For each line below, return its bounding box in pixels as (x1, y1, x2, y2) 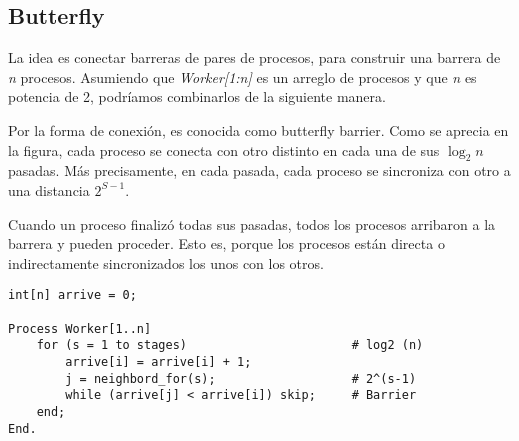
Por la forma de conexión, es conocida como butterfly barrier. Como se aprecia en (8, 119, 509, 140)
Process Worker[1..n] (8, 321, 152, 336)
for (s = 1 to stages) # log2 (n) (36, 338, 424, 353)
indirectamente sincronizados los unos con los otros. (8, 252, 324, 273)
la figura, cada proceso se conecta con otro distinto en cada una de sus (8, 139, 440, 160)
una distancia (8, 179, 90, 200)
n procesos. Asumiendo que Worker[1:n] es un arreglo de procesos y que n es (8, 66, 477, 87)
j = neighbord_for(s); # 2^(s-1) (65, 371, 417, 386)
